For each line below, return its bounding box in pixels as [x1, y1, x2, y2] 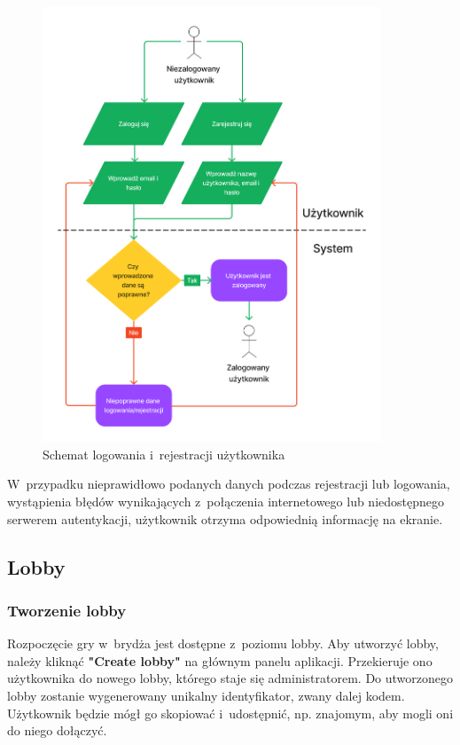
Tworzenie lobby [7, 599, 127, 621]
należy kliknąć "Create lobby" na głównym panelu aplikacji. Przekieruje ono [7, 651, 433, 670]
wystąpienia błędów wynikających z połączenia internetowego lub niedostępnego [7, 492, 444, 511]
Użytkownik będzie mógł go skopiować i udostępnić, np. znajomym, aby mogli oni [7, 703, 454, 722]
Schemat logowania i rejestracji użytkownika [43, 444, 285, 463]
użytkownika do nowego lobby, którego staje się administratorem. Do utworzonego [7, 669, 454, 687]
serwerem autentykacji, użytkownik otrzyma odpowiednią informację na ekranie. [7, 509, 443, 528]
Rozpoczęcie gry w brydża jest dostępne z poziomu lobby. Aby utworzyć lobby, [7, 634, 439, 653]
